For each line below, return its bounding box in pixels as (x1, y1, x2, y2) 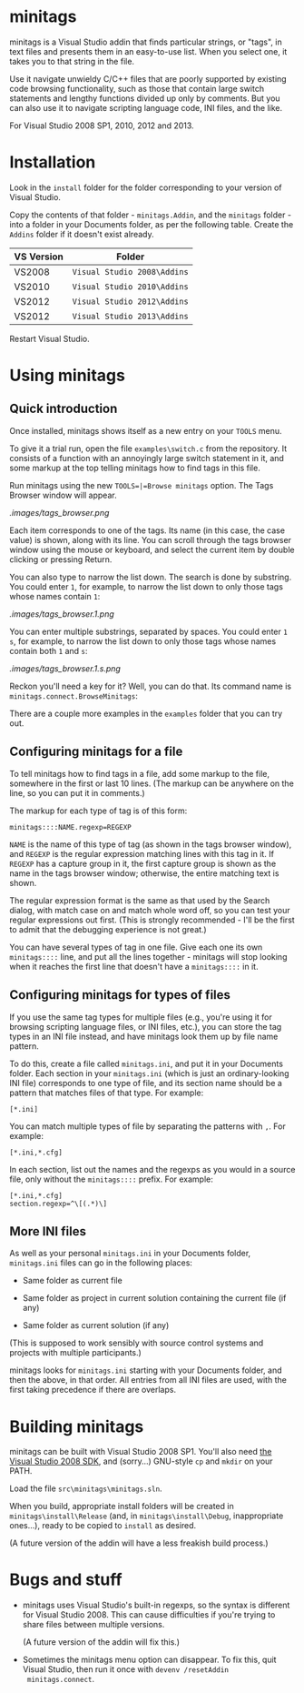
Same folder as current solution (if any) (22, 1320, 170, 1331)
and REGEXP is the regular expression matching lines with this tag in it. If (9, 848, 275, 859)
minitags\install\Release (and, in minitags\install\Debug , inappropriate (9, 1510, 284, 1521)
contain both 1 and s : (9, 645, 88, 656)
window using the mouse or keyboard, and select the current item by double (9, 544, 295, 555)
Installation (9, 152, 96, 173)
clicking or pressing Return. (9, 553, 113, 565)
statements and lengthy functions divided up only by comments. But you (9, 93, 280, 104)
